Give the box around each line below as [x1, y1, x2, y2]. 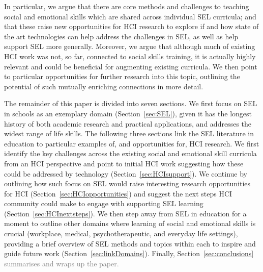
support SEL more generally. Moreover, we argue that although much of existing [4, 41, 255, 52]
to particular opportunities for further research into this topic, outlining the [4, 71, 240, 82]
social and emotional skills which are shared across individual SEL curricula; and [4, 11, 256, 21]
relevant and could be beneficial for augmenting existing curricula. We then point [4, 61, 257, 71]
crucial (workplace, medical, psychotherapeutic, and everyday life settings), [4, 228, 238, 239]
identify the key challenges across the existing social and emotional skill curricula [4, 148, 257, 159]
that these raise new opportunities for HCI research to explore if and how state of [4, 21, 259, 32]
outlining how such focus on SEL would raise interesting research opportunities [4, 178, 251, 189]
